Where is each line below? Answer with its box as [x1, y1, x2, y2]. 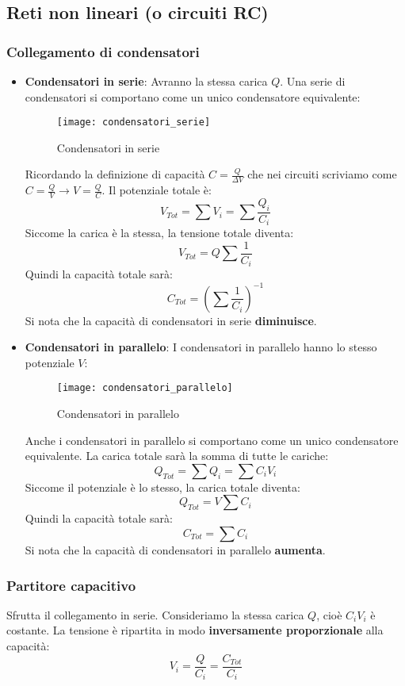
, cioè [316, 606, 342, 623]
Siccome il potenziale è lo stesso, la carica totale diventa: [25, 478, 300, 495]
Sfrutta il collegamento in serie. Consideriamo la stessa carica [6, 606, 304, 623]
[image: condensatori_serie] [56, 117, 211, 128]
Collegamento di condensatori [6, 41, 200, 61]
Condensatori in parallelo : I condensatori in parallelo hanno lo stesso [25, 339, 377, 355]
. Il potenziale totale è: [101, 182, 212, 198]
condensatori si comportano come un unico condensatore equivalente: [25, 88, 361, 105]
